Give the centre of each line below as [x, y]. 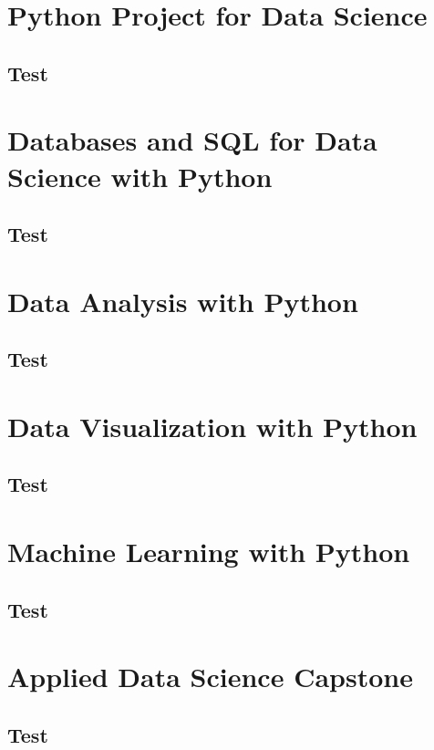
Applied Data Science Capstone [210, 677]
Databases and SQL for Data [192, 140]
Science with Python [140, 176]
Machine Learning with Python [209, 551]
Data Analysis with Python [183, 301]
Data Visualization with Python [212, 426]
